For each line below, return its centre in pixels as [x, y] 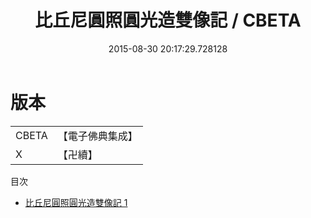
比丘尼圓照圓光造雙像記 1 [76, 202]
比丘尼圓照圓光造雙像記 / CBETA [168, 20]
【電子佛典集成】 [97, 136]
